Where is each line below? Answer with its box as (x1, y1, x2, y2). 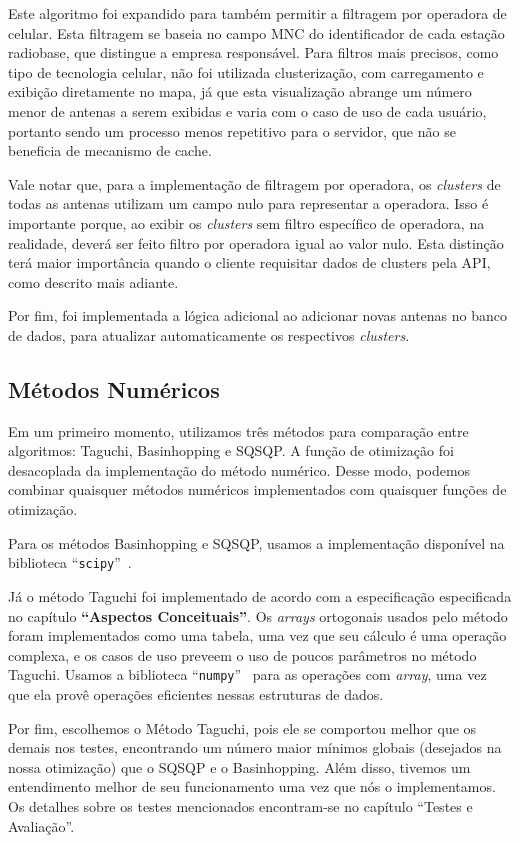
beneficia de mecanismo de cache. (8, 140, 212, 161)
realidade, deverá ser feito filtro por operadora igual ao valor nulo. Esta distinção (8, 232, 504, 253)
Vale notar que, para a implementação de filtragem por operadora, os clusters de (8, 173, 501, 194)
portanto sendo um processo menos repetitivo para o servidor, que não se (8, 120, 456, 141)
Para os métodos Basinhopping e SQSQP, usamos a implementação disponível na (8, 532, 505, 553)
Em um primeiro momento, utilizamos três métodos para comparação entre (8, 420, 469, 441)
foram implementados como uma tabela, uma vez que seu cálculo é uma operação (8, 625, 507, 646)
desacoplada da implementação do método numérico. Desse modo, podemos (8, 459, 471, 480)
